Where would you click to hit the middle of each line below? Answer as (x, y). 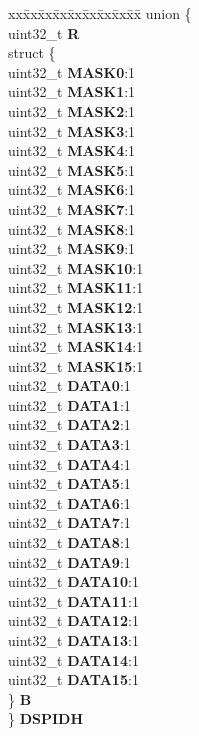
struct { (32, 52)
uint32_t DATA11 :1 (73, 600)
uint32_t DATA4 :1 (69, 463)
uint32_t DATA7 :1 (69, 522)
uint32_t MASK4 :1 (72, 150)
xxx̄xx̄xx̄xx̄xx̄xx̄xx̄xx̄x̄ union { (100, 13)
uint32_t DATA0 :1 (69, 385)
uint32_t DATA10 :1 (73, 581)
